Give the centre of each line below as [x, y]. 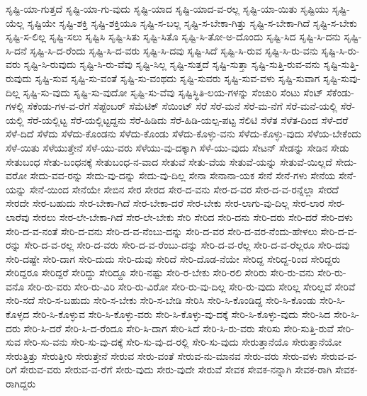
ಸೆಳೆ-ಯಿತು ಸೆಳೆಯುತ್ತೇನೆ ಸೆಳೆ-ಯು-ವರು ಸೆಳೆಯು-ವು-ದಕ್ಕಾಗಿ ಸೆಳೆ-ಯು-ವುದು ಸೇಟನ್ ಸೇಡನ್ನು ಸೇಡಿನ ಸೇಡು [177, 147]
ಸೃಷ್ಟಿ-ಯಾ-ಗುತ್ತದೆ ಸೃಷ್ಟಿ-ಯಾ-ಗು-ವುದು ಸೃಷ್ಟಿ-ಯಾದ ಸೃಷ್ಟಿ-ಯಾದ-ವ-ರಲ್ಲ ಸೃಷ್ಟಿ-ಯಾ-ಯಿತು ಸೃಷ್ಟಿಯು [167, 9]
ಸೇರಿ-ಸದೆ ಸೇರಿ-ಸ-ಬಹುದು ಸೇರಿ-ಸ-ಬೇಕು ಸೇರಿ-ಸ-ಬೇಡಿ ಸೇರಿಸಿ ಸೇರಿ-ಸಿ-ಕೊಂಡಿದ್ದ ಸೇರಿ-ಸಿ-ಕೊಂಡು [161, 300]
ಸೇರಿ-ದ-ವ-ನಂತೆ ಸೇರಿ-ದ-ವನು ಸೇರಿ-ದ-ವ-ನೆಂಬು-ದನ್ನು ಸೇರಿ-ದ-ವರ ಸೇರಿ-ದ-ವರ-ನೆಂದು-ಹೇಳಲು [162, 231]
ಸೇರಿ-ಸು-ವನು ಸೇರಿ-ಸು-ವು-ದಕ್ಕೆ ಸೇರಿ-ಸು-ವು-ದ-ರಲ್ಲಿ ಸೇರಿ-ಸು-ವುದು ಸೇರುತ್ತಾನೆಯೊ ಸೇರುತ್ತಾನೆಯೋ [182, 342]
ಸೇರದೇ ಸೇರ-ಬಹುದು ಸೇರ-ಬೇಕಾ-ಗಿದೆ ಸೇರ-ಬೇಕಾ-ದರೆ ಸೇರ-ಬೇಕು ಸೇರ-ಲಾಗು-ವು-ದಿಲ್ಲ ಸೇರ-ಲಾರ [165, 203]
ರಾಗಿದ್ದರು [21, 384]
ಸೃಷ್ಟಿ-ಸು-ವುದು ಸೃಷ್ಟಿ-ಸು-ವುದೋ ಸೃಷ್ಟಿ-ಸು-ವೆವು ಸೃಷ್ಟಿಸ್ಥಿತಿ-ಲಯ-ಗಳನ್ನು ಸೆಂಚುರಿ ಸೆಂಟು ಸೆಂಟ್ [173, 92]
